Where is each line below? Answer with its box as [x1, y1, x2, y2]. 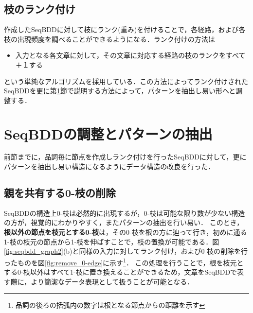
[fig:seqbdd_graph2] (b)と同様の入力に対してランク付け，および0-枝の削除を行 [4, 246, 248, 256]
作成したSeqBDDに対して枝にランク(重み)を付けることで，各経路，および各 [4, 24, 246, 35]
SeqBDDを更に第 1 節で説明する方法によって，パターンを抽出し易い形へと [4, 86, 236, 96]
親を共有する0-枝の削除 [4, 185, 116, 200]
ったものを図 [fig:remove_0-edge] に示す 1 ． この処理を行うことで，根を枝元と [4, 256, 244, 267]
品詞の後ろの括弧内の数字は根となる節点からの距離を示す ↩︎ [15, 300, 205, 310]
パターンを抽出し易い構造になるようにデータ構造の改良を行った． [4, 161, 215, 172]
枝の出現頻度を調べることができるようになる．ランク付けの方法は [4, 34, 215, 44]
